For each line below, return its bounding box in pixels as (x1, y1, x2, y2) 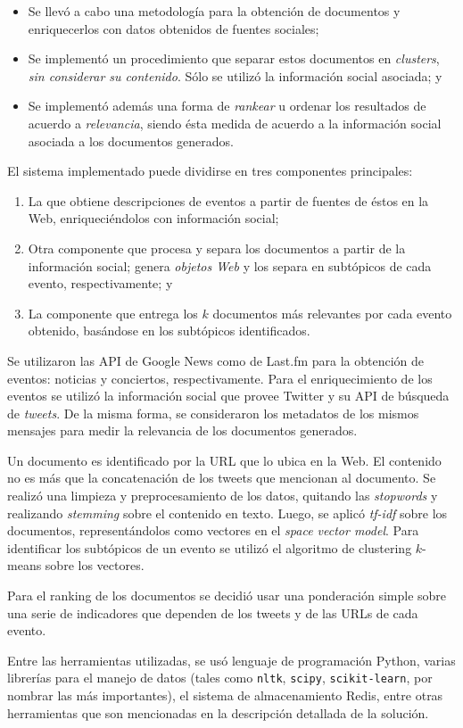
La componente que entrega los (28, 303, 198, 322)
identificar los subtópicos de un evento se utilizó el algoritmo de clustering (7, 538, 412, 557)
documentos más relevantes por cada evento (212, 303, 452, 322)
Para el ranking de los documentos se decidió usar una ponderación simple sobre (7, 586, 447, 605)
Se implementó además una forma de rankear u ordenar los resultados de (28, 96, 426, 115)
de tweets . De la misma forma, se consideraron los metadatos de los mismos (7, 403, 419, 422)
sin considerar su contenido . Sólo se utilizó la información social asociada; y (28, 66, 442, 85)
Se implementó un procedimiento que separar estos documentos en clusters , (28, 49, 440, 68)
